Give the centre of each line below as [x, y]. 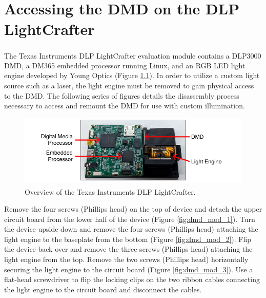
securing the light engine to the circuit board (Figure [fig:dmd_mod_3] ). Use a [129, 269]
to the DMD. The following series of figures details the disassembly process [122, 95]
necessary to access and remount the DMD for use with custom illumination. [125, 106]
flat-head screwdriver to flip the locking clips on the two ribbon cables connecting [132, 279]
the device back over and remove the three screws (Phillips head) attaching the [128, 249]
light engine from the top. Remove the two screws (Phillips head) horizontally [126, 259]
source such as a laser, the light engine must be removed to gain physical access [129, 86]
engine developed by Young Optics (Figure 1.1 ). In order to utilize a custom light [132, 75]
